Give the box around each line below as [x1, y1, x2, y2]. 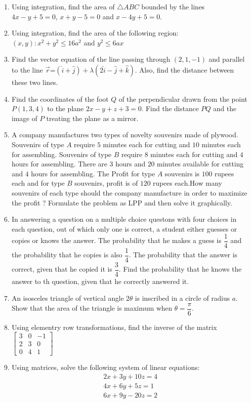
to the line [11, 64, 43, 75]
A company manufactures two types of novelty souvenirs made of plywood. [11, 129, 238, 140]
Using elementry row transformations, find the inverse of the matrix [11, 322, 217, 332]
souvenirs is [165, 168, 200, 178]
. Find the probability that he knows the [119, 264, 242, 274]
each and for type [11, 178, 65, 188]
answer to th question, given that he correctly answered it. [11, 276, 189, 286]
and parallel [209, 54, 245, 64]
